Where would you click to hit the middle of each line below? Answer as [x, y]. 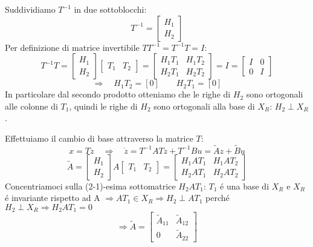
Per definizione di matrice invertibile [72, 47]
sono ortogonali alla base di [204, 106]
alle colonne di [31, 106]
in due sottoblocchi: [110, 9]
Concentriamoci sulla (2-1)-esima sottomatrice [90, 186]
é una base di [245, 186]
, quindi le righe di [103, 106]
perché [218, 198]
